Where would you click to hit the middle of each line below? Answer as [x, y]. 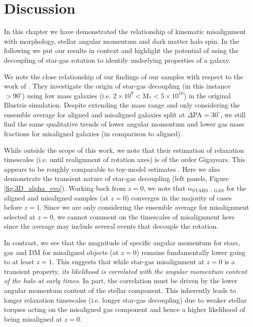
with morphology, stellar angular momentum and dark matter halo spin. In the [122, 41]
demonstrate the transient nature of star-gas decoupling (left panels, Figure [117, 178]
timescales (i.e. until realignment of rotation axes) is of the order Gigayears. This [125, 159]
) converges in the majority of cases [179, 197]
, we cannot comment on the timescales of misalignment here [144, 216]
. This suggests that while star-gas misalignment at [128, 262]
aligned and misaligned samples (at [56, 197]
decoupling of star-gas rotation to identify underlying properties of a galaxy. [117, 60]
